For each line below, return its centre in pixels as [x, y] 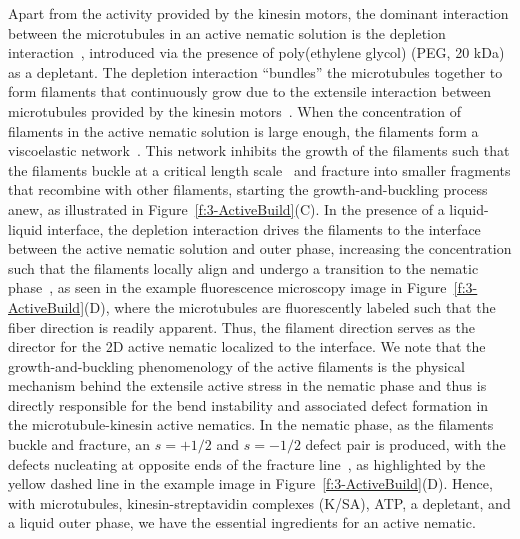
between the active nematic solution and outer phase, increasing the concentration [260, 248]
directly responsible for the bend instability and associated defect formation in [248, 404]
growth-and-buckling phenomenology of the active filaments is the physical [236, 365]
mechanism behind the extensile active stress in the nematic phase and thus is [247, 385]
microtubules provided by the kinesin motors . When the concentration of [235, 110]
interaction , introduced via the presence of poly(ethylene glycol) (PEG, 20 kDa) [256, 52]
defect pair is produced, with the [405, 444]
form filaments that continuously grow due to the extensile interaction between [249, 91]
